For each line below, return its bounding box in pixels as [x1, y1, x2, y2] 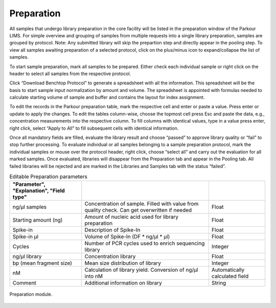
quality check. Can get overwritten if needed [84, 207, 192, 214]
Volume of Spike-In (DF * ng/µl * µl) [84, 233, 170, 240]
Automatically [211, 266, 245, 273]
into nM [84, 273, 103, 280]
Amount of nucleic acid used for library [84, 214, 179, 221]
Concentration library [84, 253, 136, 260]
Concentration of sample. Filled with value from [84, 200, 199, 207]
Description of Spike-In [84, 226, 141, 233]
